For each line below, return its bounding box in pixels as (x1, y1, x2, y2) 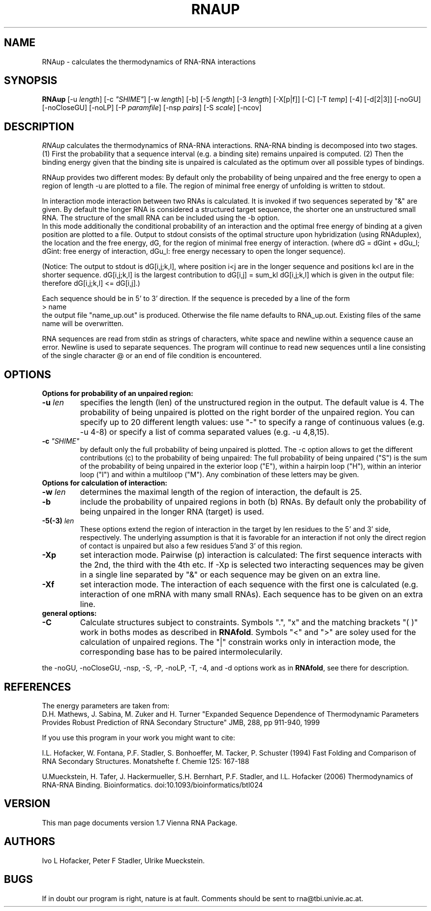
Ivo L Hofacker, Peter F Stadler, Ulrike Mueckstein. (42, 856, 205, 865)
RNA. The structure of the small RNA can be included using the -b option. (42, 213, 280, 222)
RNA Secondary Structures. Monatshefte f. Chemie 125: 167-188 (42, 757, 249, 765)
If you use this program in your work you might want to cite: (42, 733, 235, 742)
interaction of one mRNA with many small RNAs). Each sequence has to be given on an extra (80, 589, 423, 600)
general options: (42, 609, 97, 618)
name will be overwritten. (42, 319, 124, 328)
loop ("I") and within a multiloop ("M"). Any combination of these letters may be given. (80, 470, 359, 479)
